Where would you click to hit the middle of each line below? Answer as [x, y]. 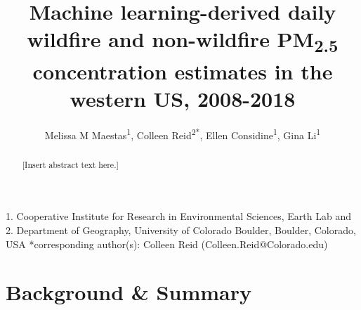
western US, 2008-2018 [183, 98]
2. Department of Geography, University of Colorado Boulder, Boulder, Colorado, [181, 230]
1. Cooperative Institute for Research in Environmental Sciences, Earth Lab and [178, 216]
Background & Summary [129, 292]
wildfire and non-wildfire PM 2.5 [183, 41]
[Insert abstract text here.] [70, 164]
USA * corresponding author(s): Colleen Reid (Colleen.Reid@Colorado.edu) [167, 244]
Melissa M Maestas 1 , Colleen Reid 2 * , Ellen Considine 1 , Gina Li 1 [183, 134]
